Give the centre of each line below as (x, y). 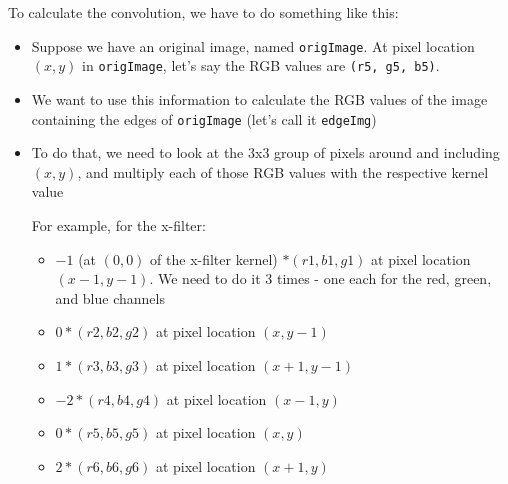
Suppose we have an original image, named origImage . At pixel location (253, 45)
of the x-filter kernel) (214, 258)
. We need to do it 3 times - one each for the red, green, (320, 278)
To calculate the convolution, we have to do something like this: (203, 12)
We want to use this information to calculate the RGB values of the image (259, 98)
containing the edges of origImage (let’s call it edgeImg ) (204, 118)
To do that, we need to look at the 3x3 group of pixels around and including (265, 152)
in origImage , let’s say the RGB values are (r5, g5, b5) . (261, 65)
